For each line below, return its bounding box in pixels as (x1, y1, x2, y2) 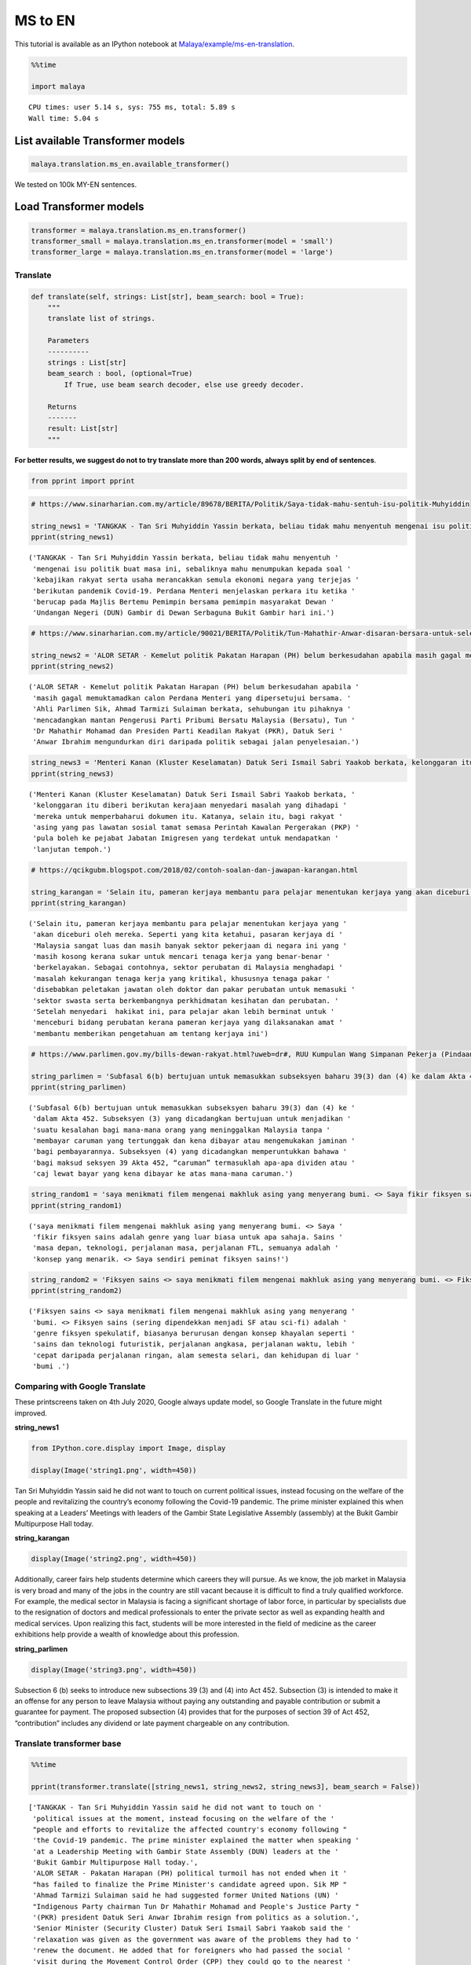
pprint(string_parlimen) (31, 1082, 127, 1092)
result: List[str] (47, 424, 119, 433)
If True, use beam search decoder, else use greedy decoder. (64, 380, 305, 389)
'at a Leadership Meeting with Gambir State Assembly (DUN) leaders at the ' (32, 1847, 339, 1856)
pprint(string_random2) (31, 1286, 123, 1295)
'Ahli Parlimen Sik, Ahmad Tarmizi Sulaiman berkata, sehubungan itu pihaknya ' (32, 704, 352, 714)
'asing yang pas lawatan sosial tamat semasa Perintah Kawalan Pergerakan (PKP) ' (32, 822, 360, 832)
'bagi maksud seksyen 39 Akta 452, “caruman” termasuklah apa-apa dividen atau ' (32, 1158, 356, 1167)
